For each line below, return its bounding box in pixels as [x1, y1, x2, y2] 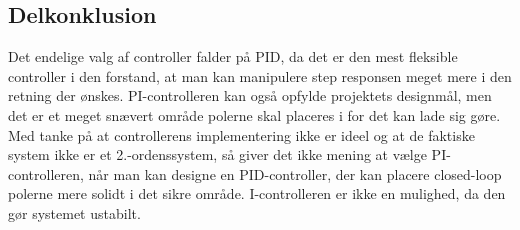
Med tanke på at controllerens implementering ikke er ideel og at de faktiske [8, 124, 475, 145]
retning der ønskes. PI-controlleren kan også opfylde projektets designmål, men [8, 85, 492, 106]
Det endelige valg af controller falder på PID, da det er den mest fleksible [8, 46, 458, 67]
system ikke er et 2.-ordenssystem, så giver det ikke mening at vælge [8, 144, 427, 165]
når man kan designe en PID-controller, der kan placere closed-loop [88, 163, 502, 184]
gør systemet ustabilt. [8, 202, 141, 223]
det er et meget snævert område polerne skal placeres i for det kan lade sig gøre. [8, 104, 501, 125]
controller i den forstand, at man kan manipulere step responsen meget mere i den [8, 65, 512, 86]
